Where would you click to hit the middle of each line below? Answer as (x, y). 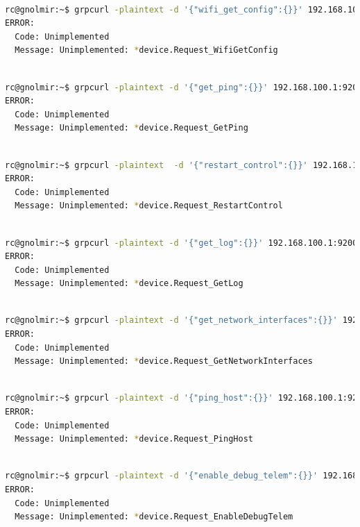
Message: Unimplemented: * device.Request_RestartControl (149, 206)
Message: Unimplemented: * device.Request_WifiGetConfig (146, 50)
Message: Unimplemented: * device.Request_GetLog (129, 284)
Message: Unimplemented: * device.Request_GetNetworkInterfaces (164, 361)
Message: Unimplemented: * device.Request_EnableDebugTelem (154, 517)
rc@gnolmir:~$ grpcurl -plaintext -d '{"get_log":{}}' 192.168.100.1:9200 (181, 243)
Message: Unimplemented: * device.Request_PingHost (134, 439)
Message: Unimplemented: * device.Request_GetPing (131, 128)
